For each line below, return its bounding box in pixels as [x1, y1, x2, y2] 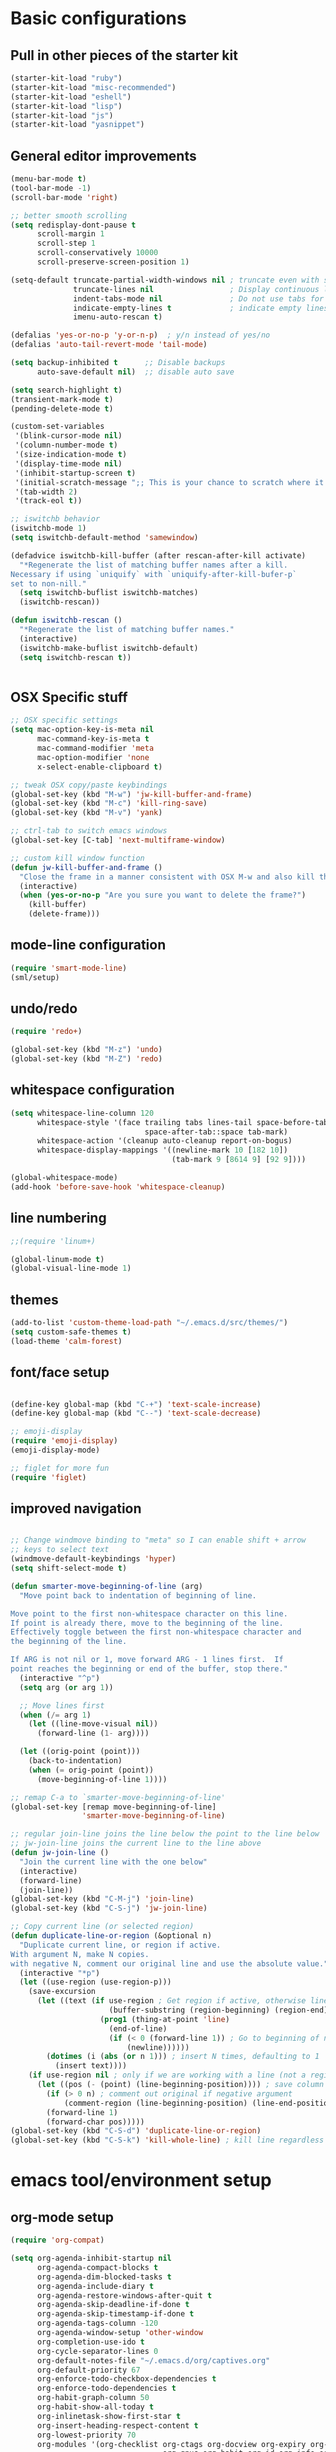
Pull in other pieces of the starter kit [10, 47, 238, 64]
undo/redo [10, 1000, 78, 1017]
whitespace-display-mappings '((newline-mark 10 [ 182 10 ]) [36, 1145, 288, 1156]
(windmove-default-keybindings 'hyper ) [10, 1554, 177, 1564]
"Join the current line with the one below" [19, 1857, 208, 1867]
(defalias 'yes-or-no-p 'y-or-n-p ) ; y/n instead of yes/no [10, 330, 271, 341]
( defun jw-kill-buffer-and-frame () [10, 862, 163, 872]
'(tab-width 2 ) [14, 487, 78, 497]
